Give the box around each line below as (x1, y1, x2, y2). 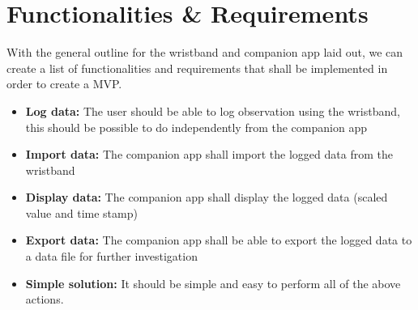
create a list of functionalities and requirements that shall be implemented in (6, 59, 388, 76)
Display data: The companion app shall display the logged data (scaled (25, 189, 388, 206)
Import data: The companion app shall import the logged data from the (25, 146, 393, 163)
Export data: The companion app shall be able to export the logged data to (25, 231, 412, 248)
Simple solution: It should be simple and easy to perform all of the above (25, 274, 401, 291)
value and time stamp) (25, 204, 138, 221)
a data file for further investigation (25, 248, 198, 265)
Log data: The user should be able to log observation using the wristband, (25, 102, 400, 119)
